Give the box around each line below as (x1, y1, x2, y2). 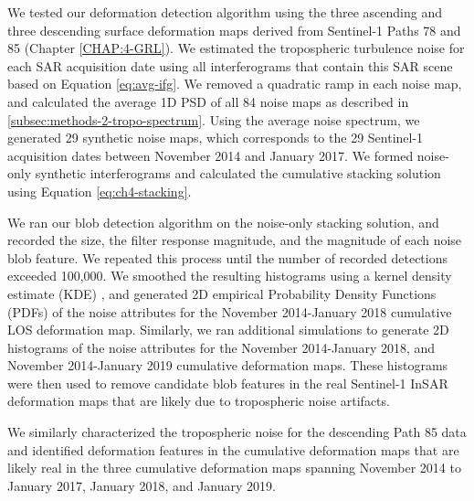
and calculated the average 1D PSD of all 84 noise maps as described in (7, 91, 409, 111)
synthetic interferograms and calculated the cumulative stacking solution (35, 164, 441, 183)
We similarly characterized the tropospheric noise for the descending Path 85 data (7, 422, 467, 442)
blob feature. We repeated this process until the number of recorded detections (7, 248, 448, 267)
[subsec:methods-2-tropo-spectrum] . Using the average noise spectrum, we (7, 110, 420, 129)
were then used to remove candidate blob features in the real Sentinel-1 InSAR (7, 373, 448, 392)
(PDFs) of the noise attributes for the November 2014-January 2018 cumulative (7, 302, 452, 321)
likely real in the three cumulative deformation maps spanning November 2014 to (7, 458, 461, 477)
